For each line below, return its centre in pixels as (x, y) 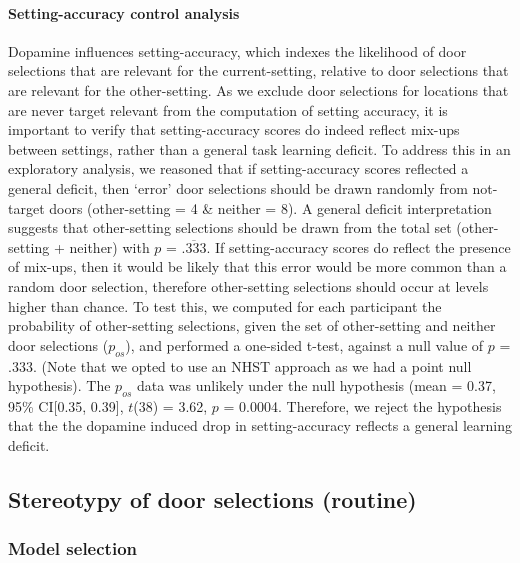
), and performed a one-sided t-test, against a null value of (304, 344)
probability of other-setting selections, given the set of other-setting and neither (252, 325)
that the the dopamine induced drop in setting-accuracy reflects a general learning (260, 425)
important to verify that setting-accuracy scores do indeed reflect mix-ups (234, 129)
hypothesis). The (59, 385)
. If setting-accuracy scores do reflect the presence (358, 246)
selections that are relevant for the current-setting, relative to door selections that (258, 70)
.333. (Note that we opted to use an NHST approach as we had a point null (240, 365)
